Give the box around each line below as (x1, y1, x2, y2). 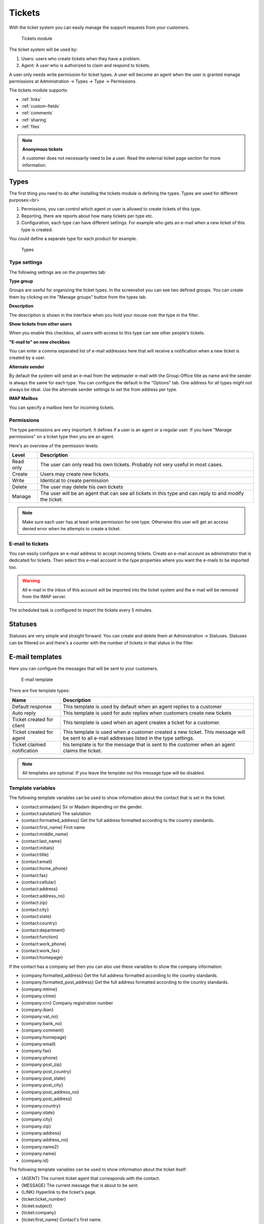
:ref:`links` (21, 96, 42, 102)
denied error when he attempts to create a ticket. (22, 525, 121, 531)
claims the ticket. (63, 747, 102, 754)
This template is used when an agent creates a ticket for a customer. (63, 719, 221, 726)
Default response (12, 703, 52, 710)
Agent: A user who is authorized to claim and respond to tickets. (21, 63, 151, 69)
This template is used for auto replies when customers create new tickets (63, 709, 232, 716)
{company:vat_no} (21, 1013, 59, 1019)
